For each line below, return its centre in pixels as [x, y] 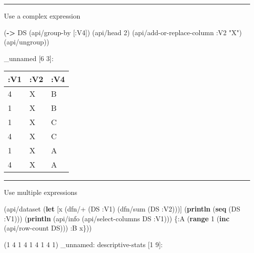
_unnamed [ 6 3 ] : [29, 58]
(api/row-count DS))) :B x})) [48, 228]
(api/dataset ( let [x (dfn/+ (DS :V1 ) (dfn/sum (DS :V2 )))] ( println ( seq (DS [122, 208]
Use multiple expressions [41, 192]
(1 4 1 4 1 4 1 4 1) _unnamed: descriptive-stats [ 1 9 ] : [84, 244]
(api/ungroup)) [27, 42]
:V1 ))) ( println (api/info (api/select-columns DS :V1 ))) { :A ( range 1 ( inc [117, 218]
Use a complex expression [42, 16]
